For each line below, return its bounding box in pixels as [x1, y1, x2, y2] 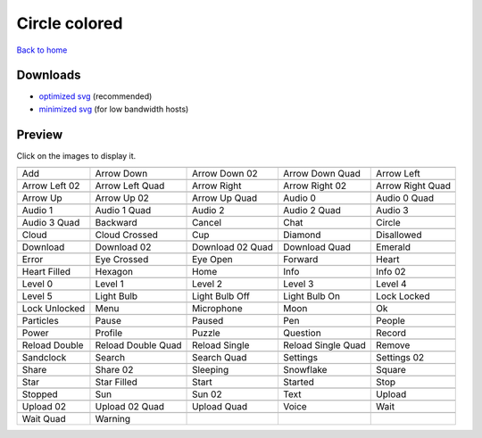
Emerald [376, 241, 411, 253]
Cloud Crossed [95, 228, 158, 241]
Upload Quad [192, 401, 248, 413]
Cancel [192, 217, 222, 229]
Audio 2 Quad [282, 204, 341, 217]
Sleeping [192, 364, 229, 376]
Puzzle [192, 326, 220, 339]
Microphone [192, 302, 243, 315]
